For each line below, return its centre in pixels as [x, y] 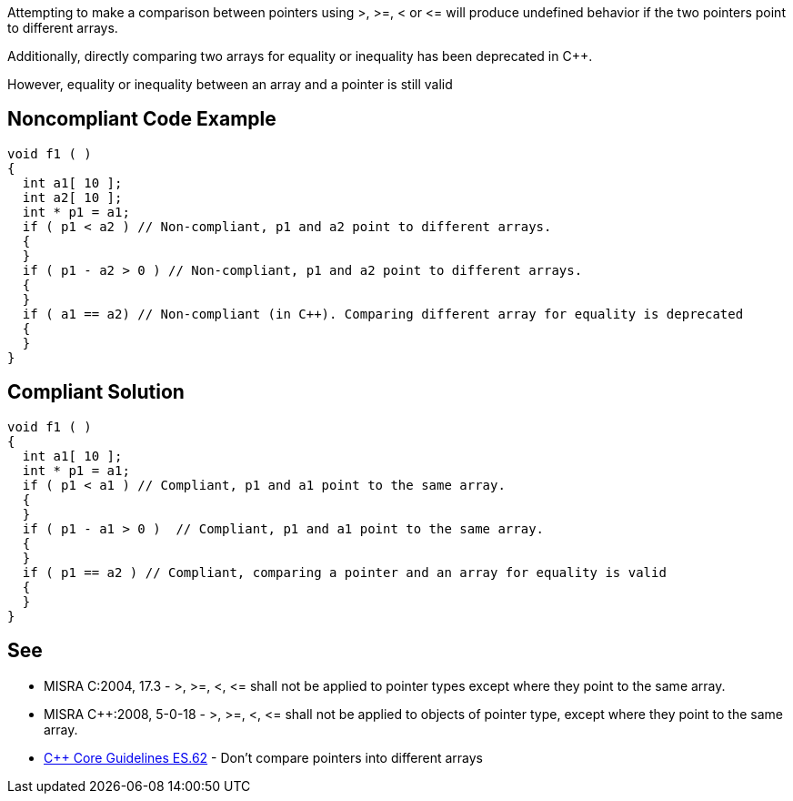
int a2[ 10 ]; [72, 197]
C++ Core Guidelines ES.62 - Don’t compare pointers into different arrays [264, 757]
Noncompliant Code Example [142, 119]
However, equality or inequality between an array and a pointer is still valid [230, 84]
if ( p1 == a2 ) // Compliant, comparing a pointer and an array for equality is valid [344, 572]
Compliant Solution [96, 392]
